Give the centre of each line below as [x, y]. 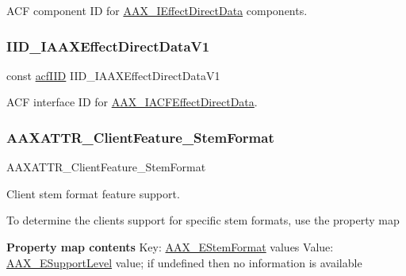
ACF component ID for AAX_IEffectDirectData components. [157, 10]
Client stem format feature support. [93, 193]
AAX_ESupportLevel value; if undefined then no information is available [184, 262]
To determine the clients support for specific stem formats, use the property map [203, 220]
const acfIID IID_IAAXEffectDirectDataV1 [113, 75]
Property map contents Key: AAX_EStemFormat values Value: [170, 247]
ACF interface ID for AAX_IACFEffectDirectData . [132, 102]
